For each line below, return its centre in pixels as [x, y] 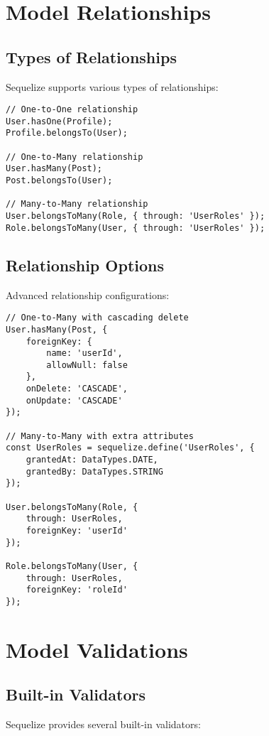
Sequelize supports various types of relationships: [112, 86]
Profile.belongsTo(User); [67, 133]
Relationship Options [85, 265]
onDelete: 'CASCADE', [77, 389]
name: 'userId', [84, 353]
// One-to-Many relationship [75, 157]
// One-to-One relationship [72, 110]
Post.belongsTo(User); [59, 181]
